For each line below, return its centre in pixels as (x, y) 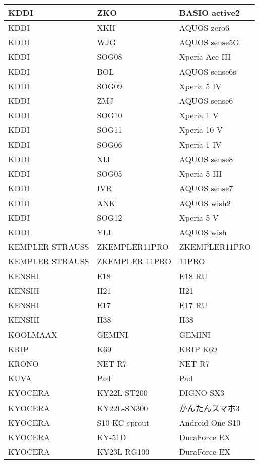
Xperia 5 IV (200, 86)
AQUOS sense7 (206, 188)
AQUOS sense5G (209, 42)
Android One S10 (210, 422)
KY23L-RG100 (123, 452)
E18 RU (193, 276)
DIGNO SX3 (202, 393)
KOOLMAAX (33, 334)
